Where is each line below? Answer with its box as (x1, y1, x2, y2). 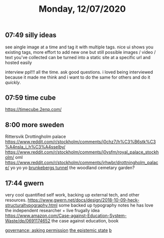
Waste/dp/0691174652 (5, 218, 50, 224)
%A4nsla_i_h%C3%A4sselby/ (5, 144, 66, 150)
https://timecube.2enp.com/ (5, 107, 62, 112)
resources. (5, 197, 27, 203)
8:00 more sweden (5, 121, 65, 129)
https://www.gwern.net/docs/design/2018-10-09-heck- (27, 197, 140, 203)
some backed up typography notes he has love (58, 202, 154, 208)
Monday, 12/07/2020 (38, 3, 126, 15)
